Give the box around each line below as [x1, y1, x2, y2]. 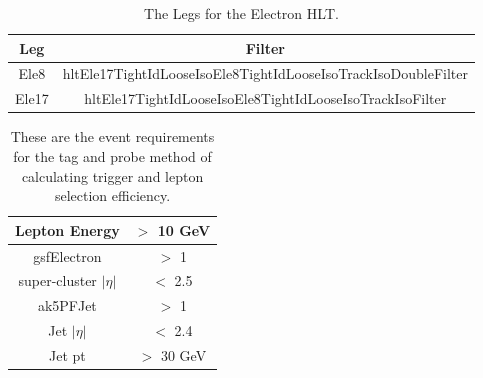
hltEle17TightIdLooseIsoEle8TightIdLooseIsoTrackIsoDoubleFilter [62, 63, 468, 84]
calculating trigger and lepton [21, 165, 204, 186]
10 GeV [157, 219, 211, 240]
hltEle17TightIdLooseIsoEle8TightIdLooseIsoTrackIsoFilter [84, 88, 447, 109]
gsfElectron [33, 245, 102, 266]
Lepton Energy [15, 219, 120, 240]
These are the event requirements [10, 126, 215, 147]
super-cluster [18, 270, 97, 291]
